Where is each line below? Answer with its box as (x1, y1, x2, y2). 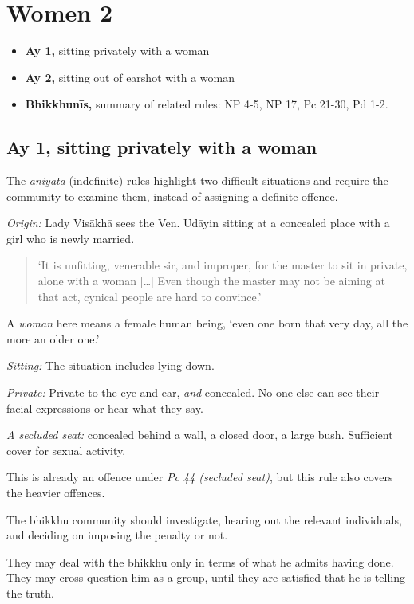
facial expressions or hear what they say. (6, 399, 203, 416)
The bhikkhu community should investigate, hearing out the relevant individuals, (6, 511, 402, 528)
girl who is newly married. (6, 229, 135, 246)
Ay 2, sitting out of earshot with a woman (25, 69, 235, 85)
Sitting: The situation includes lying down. (6, 357, 215, 374)
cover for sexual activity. (6, 441, 126, 458)
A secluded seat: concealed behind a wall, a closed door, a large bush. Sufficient (6, 426, 393, 443)
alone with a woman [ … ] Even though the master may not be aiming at (37, 273, 385, 289)
